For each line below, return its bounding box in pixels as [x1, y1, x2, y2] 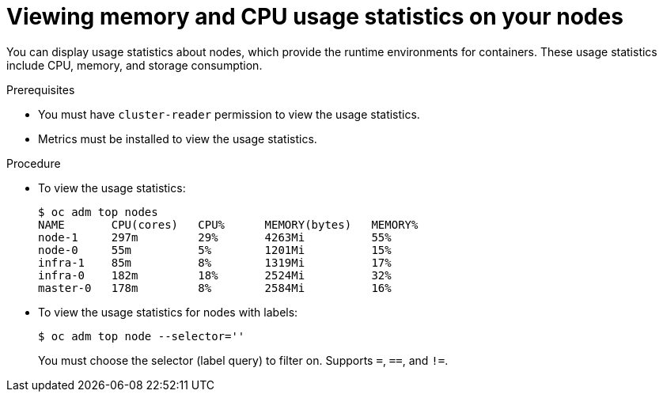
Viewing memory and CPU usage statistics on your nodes [6, 3, 623, 30]
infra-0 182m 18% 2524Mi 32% [38, 268, 392, 282]
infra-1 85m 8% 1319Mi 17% [38, 256, 392, 269]
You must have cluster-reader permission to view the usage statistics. [38, 107, 420, 121]
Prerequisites [6, 82, 75, 97]
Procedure [6, 156, 61, 170]
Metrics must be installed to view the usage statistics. [38, 131, 317, 146]
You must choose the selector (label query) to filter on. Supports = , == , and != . [38, 353, 449, 367]
